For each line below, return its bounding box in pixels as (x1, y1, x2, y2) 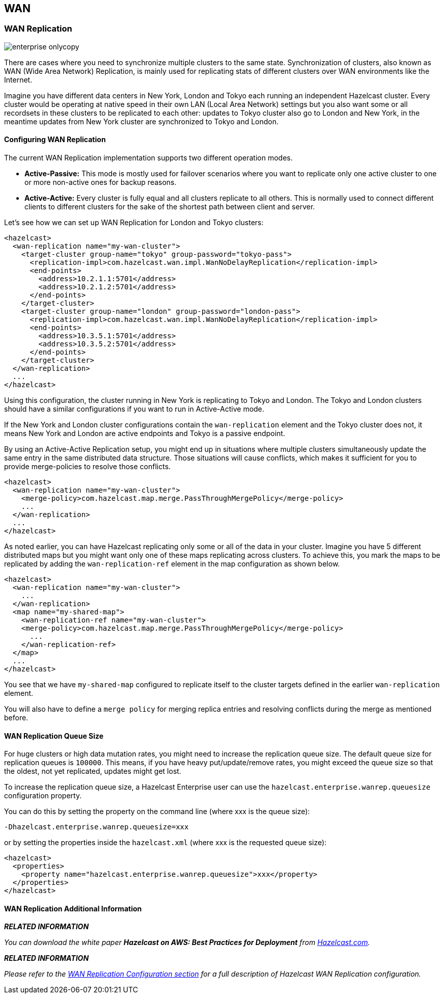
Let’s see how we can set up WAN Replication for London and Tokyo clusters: (4, 218, 264, 227)
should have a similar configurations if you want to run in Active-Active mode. (4, 404, 264, 414)
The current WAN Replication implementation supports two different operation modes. (4, 153, 293, 163)
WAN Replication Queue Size (4, 731, 104, 740)
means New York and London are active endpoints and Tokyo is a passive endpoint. (4, 429, 285, 438)
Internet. (4, 75, 33, 84)
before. (4, 713, 29, 722)
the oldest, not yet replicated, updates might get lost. (4, 767, 181, 776)
